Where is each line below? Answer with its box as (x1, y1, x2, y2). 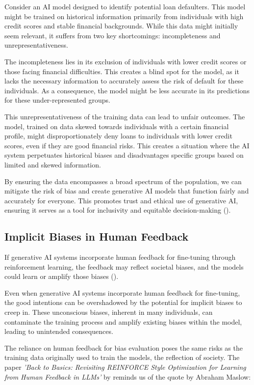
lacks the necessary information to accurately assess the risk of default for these (4, 76, 244, 86)
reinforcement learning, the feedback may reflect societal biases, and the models (4, 261, 244, 272)
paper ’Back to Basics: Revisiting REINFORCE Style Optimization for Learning (4, 362, 246, 372)
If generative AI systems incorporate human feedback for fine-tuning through (4, 252, 236, 262)
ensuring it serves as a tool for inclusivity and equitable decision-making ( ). (4, 205, 231, 215)
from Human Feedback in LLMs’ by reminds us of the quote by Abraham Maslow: (4, 371, 251, 382)
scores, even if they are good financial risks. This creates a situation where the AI (4, 140, 250, 150)
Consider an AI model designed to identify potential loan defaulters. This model (4, 1, 246, 11)
